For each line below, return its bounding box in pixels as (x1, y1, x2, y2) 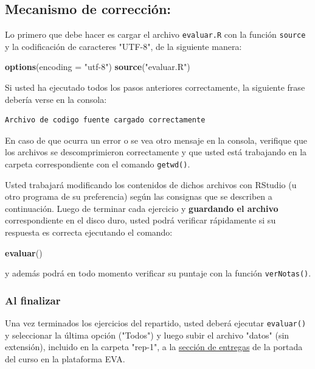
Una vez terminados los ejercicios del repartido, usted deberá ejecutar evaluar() (5, 317, 306, 329)
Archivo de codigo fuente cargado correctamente (5, 116, 206, 125)
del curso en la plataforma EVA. (5, 352, 125, 365)
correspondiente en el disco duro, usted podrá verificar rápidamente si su (5, 214, 276, 227)
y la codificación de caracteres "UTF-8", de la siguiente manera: (5, 40, 242, 52)
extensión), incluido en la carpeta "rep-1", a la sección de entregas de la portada (5, 340, 303, 353)
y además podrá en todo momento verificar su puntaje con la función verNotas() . (5, 267, 311, 279)
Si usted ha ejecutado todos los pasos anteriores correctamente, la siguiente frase (5, 81, 305, 94)
